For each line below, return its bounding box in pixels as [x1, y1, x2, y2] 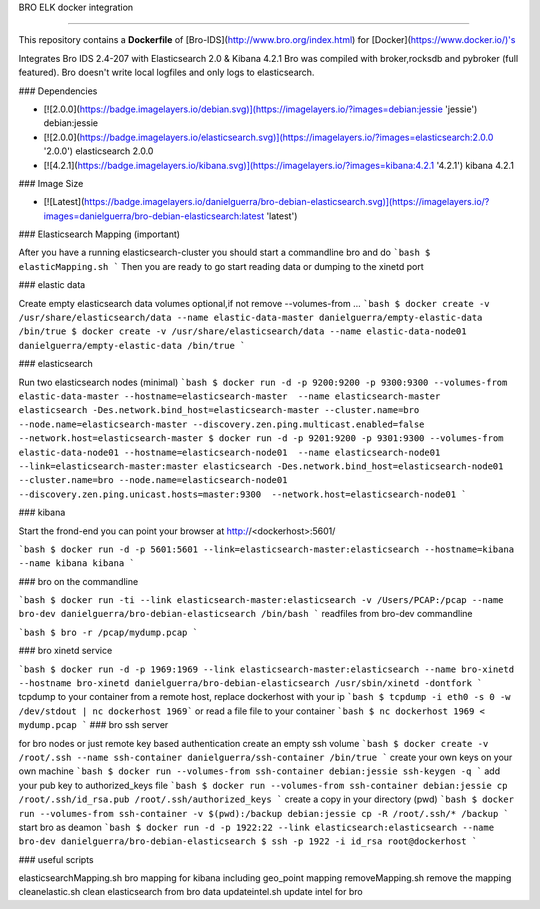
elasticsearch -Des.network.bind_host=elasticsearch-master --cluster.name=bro [18, 405, 420, 416]
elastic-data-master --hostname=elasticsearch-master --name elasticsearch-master [18, 390, 441, 402]
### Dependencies [18, 85, 98, 97]
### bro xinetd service [18, 645, 113, 657]
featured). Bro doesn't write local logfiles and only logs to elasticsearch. [18, 66, 315, 79]
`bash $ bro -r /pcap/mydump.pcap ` [18, 626, 199, 638]
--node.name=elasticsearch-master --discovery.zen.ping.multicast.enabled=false [18, 418, 425, 430]
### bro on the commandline [18, 575, 139, 587]
